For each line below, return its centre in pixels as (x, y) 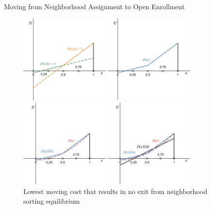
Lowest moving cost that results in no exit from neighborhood (115, 191)
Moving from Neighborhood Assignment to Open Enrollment (94, 6)
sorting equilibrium (52, 201)
